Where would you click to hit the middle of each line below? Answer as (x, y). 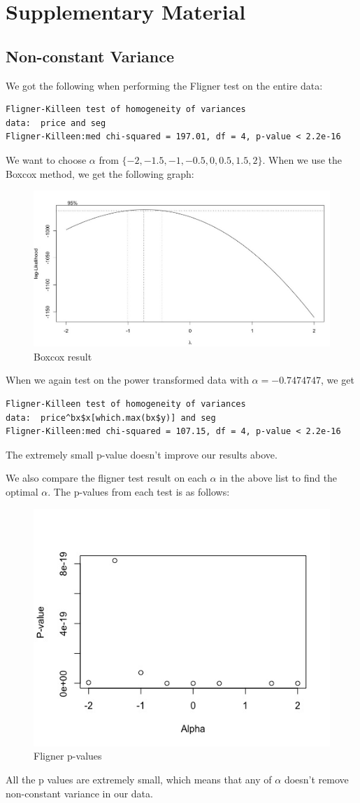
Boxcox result (63, 356)
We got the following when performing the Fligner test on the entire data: (164, 85)
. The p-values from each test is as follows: (139, 491)
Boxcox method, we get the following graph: (100, 173)
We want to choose (46, 159)
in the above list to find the (279, 478)
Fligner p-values (68, 756)
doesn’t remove (316, 779)
